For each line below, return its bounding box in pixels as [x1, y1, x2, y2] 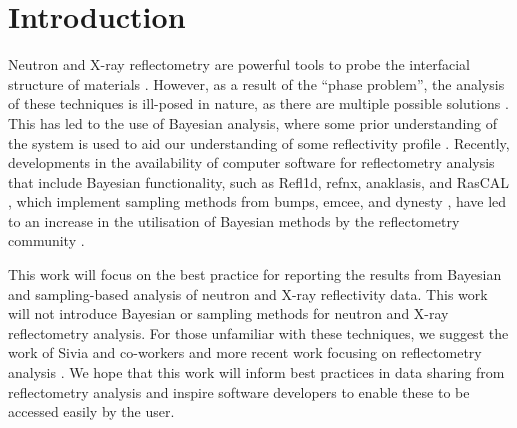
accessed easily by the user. [8, 401, 175, 422]
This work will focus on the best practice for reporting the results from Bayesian [8, 264, 502, 285]
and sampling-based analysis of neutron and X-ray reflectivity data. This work [8, 283, 488, 304]
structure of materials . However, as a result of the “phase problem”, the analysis [8, 73, 505, 94]
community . [8, 230, 85, 251]
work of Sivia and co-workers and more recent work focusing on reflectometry [8, 342, 482, 363]
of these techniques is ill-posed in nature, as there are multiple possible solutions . [8, 93, 509, 114]
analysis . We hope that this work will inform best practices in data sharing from [8, 362, 505, 383]
